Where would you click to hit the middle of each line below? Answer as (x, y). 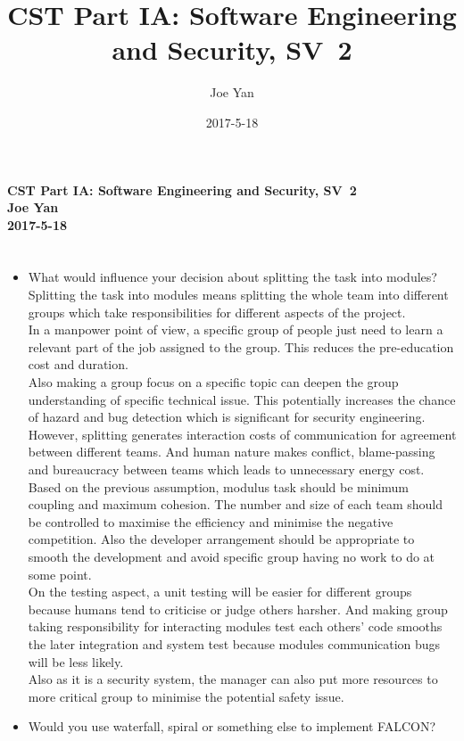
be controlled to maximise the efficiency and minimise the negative (211, 521)
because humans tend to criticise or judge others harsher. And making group (238, 609)
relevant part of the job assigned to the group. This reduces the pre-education (241, 346)
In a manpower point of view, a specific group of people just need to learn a (236, 329)
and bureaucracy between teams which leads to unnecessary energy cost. (226, 469)
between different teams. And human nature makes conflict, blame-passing (232, 452)
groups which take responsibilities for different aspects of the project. (217, 312)
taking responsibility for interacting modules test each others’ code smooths (235, 626)
